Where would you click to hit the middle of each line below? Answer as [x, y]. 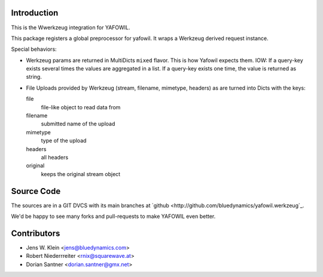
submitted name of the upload [78, 124]
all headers [55, 157]
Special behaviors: [34, 49]
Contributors [36, 233]
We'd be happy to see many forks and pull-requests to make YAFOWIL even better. [113, 216]
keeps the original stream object [81, 174]
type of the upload [64, 141]
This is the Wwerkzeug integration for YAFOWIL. [71, 27]
